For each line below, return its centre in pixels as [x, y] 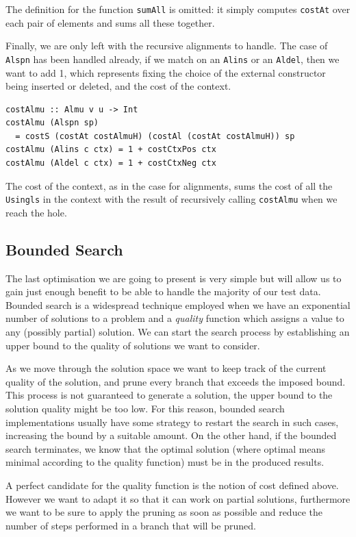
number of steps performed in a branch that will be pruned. [131, 525]
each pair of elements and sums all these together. [110, 22]
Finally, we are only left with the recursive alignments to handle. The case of [167, 46]
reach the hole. [36, 212]
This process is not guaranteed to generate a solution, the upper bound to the [169, 395]
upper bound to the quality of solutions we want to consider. [133, 345]
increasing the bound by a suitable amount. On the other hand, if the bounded [171, 435]
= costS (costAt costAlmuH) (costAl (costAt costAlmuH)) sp [155, 136]
